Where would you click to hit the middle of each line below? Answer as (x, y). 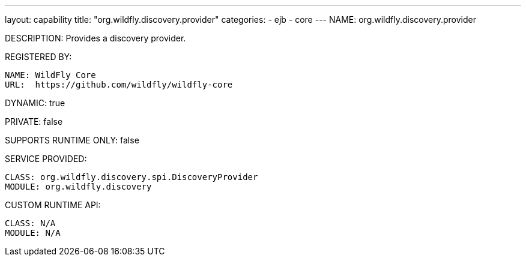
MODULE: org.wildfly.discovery (78, 187)
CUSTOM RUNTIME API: (53, 205)
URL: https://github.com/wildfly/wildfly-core (119, 85)
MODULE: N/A (33, 233)
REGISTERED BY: (38, 57)
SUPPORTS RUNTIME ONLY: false (72, 140)
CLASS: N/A (30, 223)
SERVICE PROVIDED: (46, 159)
